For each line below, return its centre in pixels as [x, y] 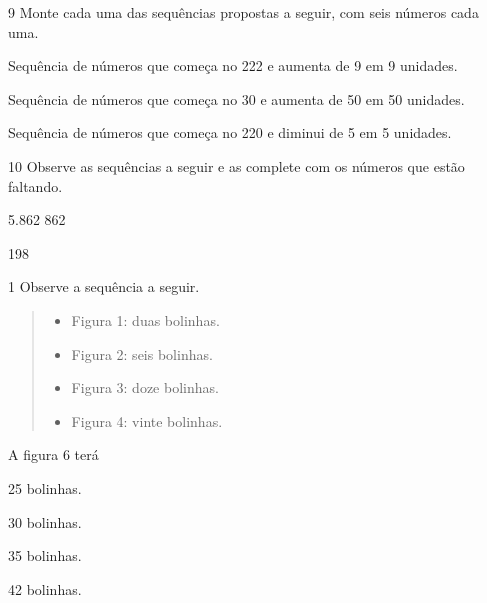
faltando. [35, 185]
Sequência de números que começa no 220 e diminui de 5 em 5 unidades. [230, 132]
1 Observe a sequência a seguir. [104, 286]
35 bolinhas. [45, 555]
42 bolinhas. [45, 588]
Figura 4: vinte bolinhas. [147, 420]
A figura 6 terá [53, 454]
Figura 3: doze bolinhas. [145, 387]
